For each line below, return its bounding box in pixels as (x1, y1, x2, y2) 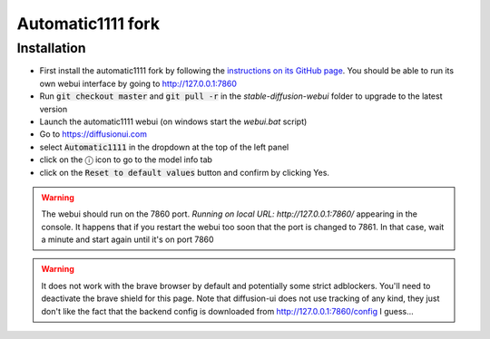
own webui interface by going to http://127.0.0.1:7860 (39, 78, 238, 89)
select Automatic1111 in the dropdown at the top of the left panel (39, 141, 289, 152)
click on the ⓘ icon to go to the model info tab (39, 154, 213, 165)
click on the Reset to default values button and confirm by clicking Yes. (39, 167, 330, 178)
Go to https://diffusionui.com (39, 129, 147, 140)
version (39, 103, 68, 114)
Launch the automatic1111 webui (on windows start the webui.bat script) (39, 116, 308, 127)
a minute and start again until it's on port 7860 (41, 234, 214, 245)
